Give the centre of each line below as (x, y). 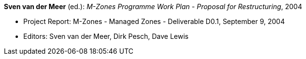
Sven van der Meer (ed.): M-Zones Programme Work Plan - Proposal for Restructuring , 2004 (153, 6)
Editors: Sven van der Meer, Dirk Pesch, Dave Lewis (106, 36)
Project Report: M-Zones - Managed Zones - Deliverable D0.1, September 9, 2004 (154, 21)
